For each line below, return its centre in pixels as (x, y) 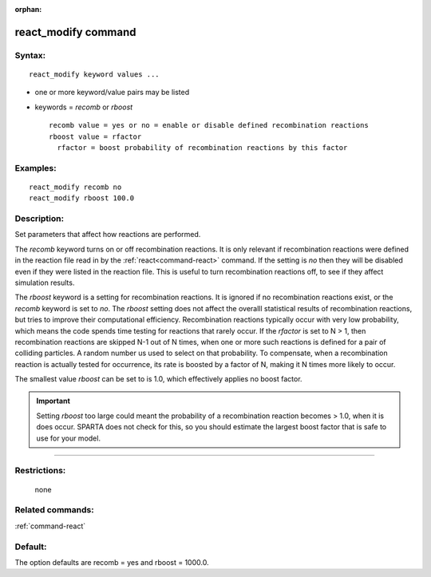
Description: (39, 219)
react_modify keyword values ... (94, 74)
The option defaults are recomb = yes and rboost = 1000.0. (112, 562)
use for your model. (69, 438)
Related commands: (55, 510)
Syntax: (30, 55)
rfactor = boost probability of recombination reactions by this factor (202, 147)
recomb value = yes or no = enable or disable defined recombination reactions (209, 125)
